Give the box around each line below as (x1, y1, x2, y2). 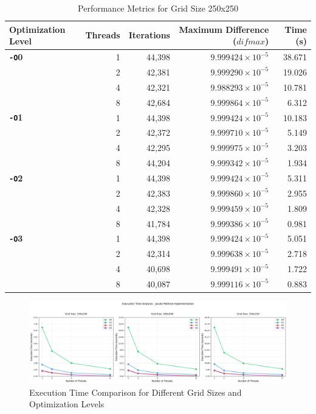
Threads (85, 29, 120, 41)
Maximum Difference (179, 23, 269, 35)
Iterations (128, 29, 170, 41)
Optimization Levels (29, 398, 105, 410)
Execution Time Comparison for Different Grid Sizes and (29, 385, 242, 398)
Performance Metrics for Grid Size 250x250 (78, 2, 238, 14)
